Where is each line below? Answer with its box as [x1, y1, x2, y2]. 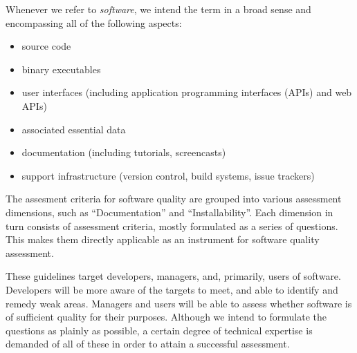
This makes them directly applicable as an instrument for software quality [6, 232, 320, 247]
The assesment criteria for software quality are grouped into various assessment [6, 191, 342, 206]
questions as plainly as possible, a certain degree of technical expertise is [6, 323, 313, 337]
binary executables [21, 61, 101, 76]
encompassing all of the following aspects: [6, 15, 182, 30]
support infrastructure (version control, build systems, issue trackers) [21, 168, 315, 182]
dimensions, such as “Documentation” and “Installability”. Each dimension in [6, 204, 333, 219]
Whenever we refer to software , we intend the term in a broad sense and [6, 2, 311, 16]
